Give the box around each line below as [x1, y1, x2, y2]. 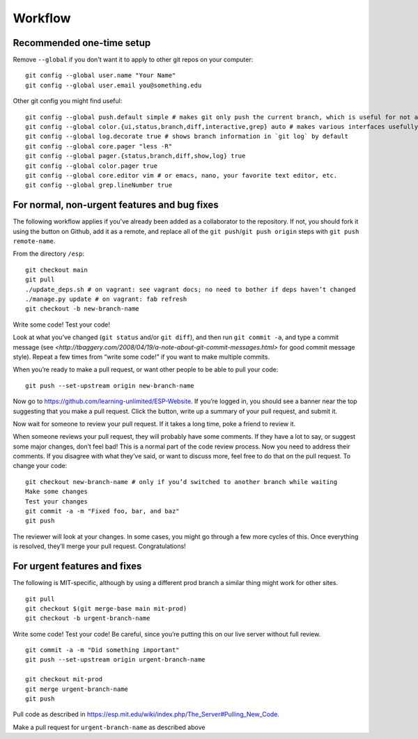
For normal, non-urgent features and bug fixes [13, 199, 219, 211]
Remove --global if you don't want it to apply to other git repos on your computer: [13, 56, 254, 64]
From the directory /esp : [13, 249, 85, 258]
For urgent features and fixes [13, 561, 142, 573]
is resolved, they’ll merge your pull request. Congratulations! [13, 542, 186, 550]
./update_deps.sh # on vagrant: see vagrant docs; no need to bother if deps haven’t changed [25, 286, 356, 293]
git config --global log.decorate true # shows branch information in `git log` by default [25, 132, 348, 141]
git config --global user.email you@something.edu [25, 81, 202, 89]
